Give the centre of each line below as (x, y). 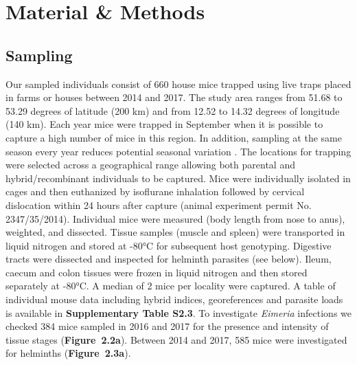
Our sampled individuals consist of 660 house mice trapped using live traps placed (178, 84)
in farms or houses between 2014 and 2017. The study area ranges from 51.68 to (174, 97)
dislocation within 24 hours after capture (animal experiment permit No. (159, 204)
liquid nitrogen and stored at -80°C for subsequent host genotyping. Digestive (169, 245)
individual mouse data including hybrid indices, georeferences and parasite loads (174, 299)
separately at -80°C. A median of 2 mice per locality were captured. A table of (171, 286)
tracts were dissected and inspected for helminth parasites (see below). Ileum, (169, 259)
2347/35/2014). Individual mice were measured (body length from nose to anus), (175, 218)
